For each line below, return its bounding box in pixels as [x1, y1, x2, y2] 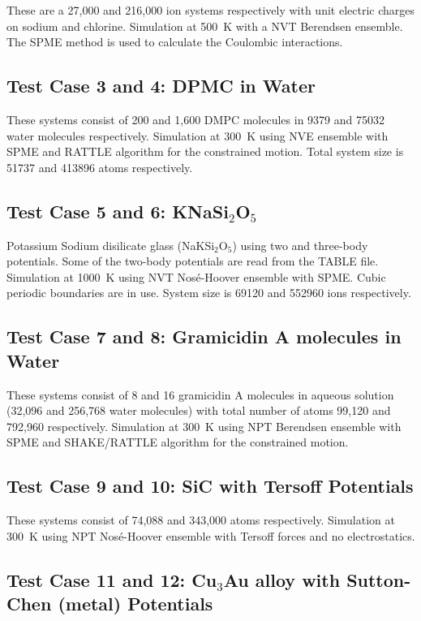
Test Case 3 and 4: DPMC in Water [6, 73, 316, 98]
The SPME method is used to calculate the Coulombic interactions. [6, 33, 343, 50]
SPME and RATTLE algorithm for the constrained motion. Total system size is [6, 143, 404, 160]
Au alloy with [223, 567, 341, 592]
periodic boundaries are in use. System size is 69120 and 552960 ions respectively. [6, 284, 411, 301]
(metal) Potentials [58, 591, 213, 616]
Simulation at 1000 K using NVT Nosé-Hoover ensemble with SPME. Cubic [6, 268, 386, 285]
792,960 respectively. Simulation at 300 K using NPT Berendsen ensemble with [6, 417, 402, 434]
